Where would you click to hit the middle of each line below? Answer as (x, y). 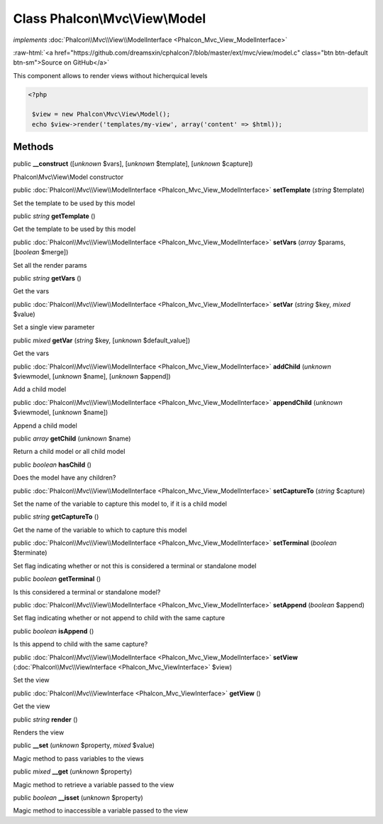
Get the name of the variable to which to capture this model (100, 530)
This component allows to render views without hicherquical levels (111, 75)
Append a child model (45, 425)
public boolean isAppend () (54, 631)
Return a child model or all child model (69, 452)
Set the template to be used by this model (74, 203)
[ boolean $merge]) (41, 252)
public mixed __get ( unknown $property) (73, 771)
